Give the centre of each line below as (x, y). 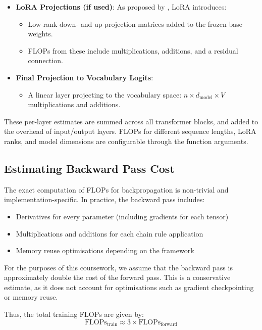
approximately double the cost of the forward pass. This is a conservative (117, 277)
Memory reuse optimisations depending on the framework (105, 250)
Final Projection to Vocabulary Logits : (85, 77)
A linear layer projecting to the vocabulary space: (105, 94)
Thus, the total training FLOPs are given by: (74, 314)
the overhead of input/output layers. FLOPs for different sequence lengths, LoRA (130, 131)
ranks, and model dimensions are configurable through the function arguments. (126, 141)
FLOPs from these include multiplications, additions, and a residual (133, 50)
